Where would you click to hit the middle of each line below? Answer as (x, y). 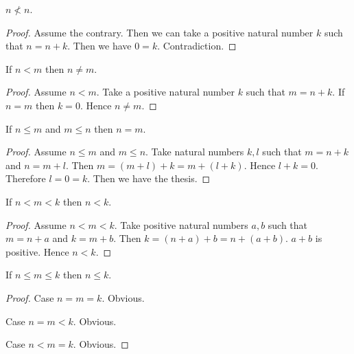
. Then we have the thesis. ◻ (149, 178)
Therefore (26, 178)
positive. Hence (37, 251)
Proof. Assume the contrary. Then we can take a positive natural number (160, 32)
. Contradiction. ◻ (197, 46)
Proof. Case (30, 297)
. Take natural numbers (195, 152)
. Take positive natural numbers (181, 224)
